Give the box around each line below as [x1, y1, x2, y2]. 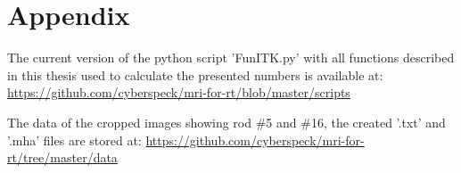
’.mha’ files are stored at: [7, 130, 142, 149]
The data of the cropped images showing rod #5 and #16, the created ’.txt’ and [7, 112, 446, 131]
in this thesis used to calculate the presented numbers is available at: [7, 65, 383, 84]
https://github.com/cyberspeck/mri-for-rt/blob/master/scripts [7, 83, 350, 102]
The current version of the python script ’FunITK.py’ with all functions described [7, 48, 455, 67]
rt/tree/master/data [7, 148, 118, 167]
